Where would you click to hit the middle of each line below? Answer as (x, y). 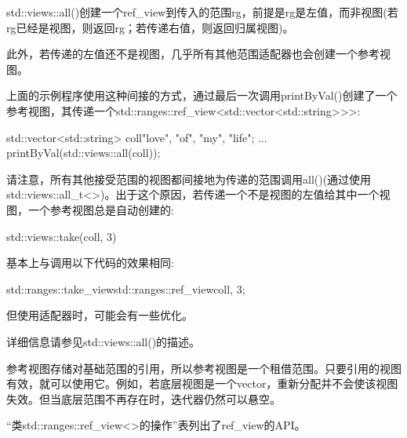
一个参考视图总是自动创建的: (101, 209)
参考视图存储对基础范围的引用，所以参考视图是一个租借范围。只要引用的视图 (204, 368)
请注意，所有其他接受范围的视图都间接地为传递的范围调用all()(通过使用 (189, 179)
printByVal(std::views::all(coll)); (84, 153)
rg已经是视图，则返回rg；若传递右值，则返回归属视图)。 (150, 27)
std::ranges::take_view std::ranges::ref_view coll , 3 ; (126, 288)
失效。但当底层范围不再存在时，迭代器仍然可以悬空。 (144, 398)
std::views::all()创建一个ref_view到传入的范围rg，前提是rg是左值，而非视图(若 (202, 12)
